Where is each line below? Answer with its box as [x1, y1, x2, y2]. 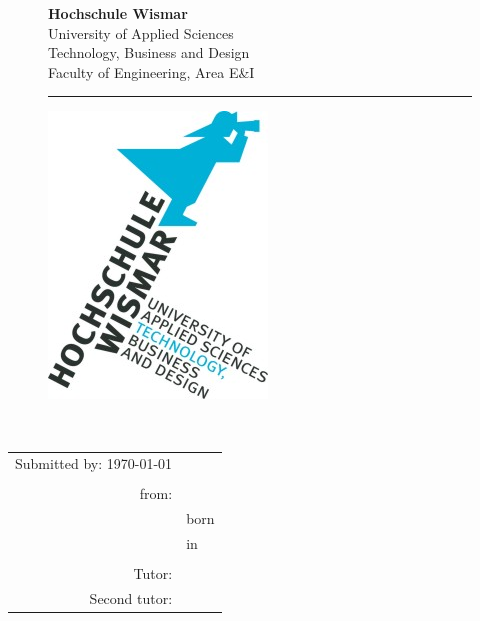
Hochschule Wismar [48, 3, 188, 23]
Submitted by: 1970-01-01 [15, 453, 173, 474]
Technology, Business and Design [48, 42, 250, 63]
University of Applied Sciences [48, 22, 234, 43]
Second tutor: [89, 588, 173, 609]
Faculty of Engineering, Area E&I [48, 61, 255, 82]
